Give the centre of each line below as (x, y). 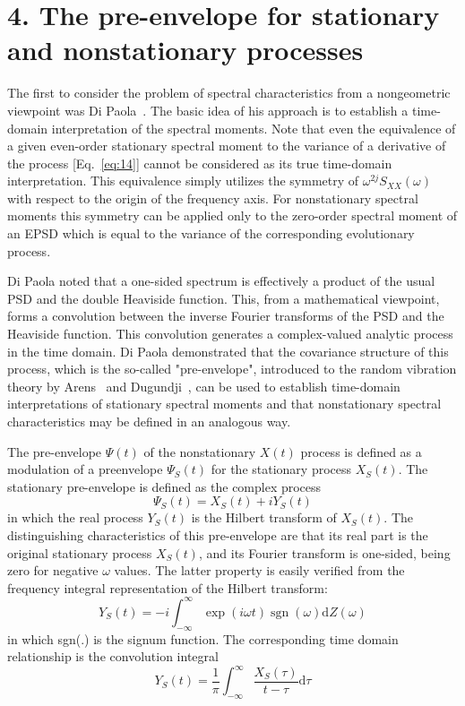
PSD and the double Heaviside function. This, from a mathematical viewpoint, (224, 298)
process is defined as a (361, 451)
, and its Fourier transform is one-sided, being (324, 552)
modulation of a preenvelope (85, 469)
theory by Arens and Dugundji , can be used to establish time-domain (204, 386)
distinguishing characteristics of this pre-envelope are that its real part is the (218, 534)
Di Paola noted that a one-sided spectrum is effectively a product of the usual (221, 281)
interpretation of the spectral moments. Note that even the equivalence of (254, 128)
